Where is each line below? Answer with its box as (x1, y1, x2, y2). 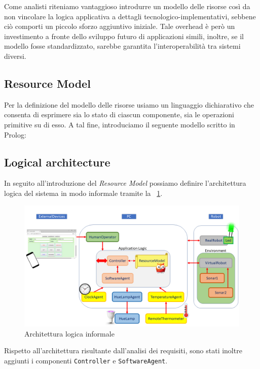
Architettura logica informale (24, 328, 115, 339)
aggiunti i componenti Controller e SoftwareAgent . (4, 355, 168, 365)
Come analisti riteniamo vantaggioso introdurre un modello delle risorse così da (4, 1, 250, 11)
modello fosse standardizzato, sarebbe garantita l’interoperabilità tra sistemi (4, 41, 241, 51)
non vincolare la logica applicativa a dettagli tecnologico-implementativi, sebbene (4, 11, 256, 21)
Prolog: (4, 129, 26, 140)
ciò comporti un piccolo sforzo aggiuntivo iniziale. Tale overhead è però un (4, 21, 235, 31)
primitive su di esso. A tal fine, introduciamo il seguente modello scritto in (4, 119, 235, 129)
